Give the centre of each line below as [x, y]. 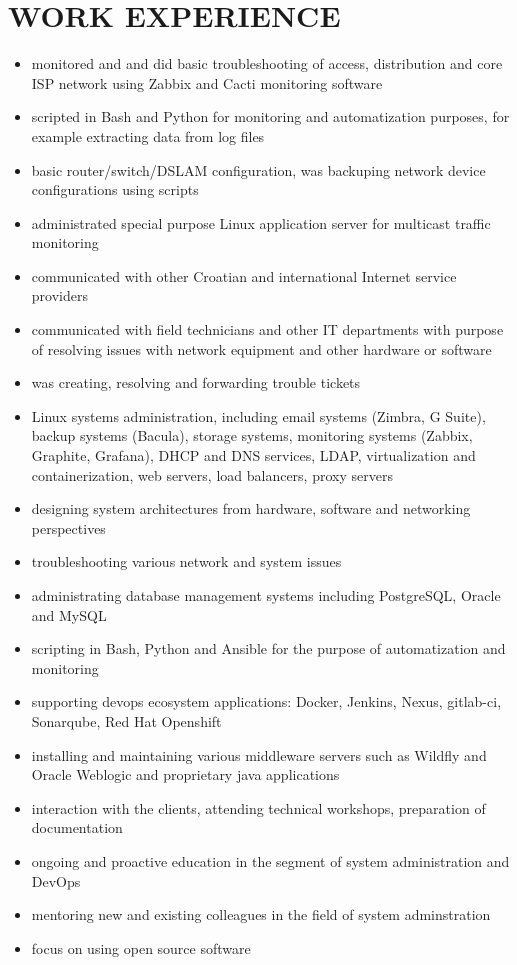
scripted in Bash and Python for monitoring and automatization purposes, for [270, 116]
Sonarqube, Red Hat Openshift [126, 720]
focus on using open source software [141, 947]
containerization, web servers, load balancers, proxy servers [212, 474]
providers [59, 295]
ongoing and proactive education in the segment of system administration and [270, 860]
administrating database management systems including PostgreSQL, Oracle [266, 595]
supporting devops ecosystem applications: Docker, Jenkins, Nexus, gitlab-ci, [266, 701]
